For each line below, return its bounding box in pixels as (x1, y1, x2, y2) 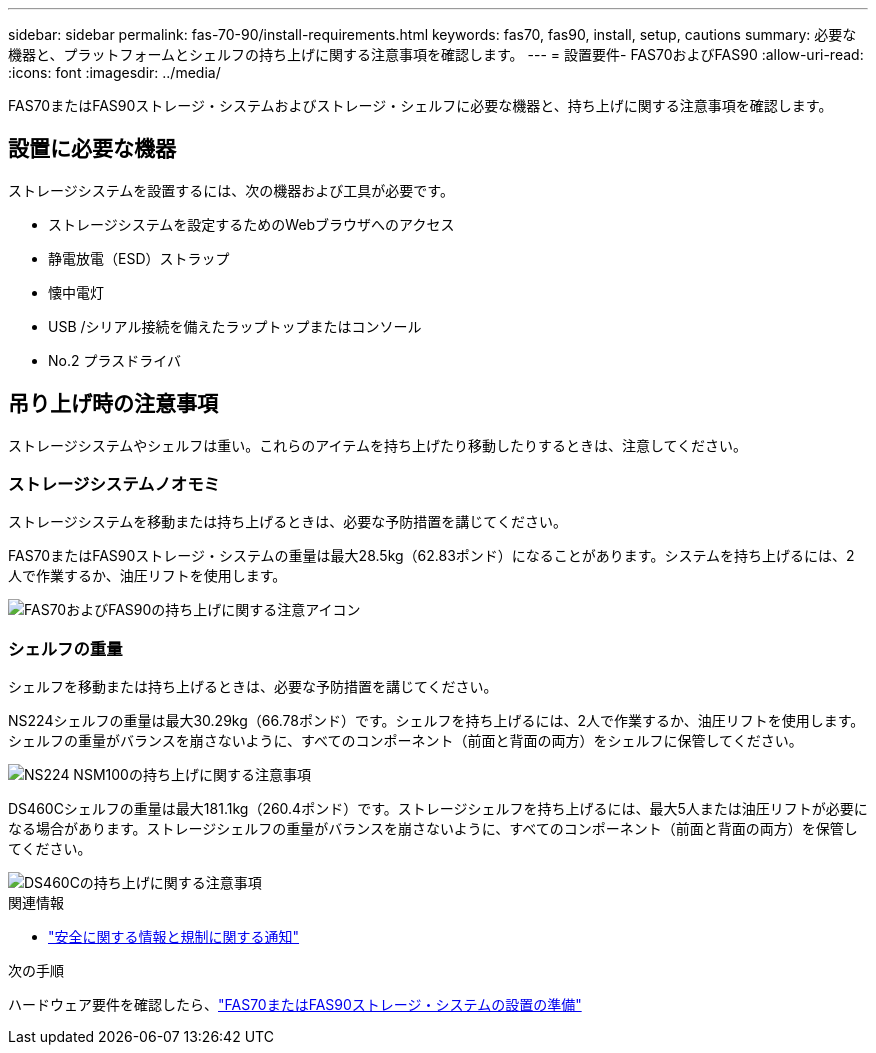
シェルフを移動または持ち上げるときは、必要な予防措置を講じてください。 (8, 678, 498, 696)
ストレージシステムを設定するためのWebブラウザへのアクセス (48, 215, 455, 233)
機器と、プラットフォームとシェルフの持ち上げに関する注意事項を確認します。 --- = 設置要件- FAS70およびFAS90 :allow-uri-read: (8, 46, 864, 63)
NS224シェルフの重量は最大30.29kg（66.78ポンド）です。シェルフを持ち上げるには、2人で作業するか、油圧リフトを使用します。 (8, 712, 865, 730)
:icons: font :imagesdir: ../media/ (8, 64, 221, 81)
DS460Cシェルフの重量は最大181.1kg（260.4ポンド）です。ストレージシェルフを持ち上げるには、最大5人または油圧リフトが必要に (8, 800, 868, 818)
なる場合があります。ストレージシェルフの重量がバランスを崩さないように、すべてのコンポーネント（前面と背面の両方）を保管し (8, 820, 858, 838)
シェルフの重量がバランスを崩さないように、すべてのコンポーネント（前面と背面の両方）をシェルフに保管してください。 (8, 732, 803, 750)
